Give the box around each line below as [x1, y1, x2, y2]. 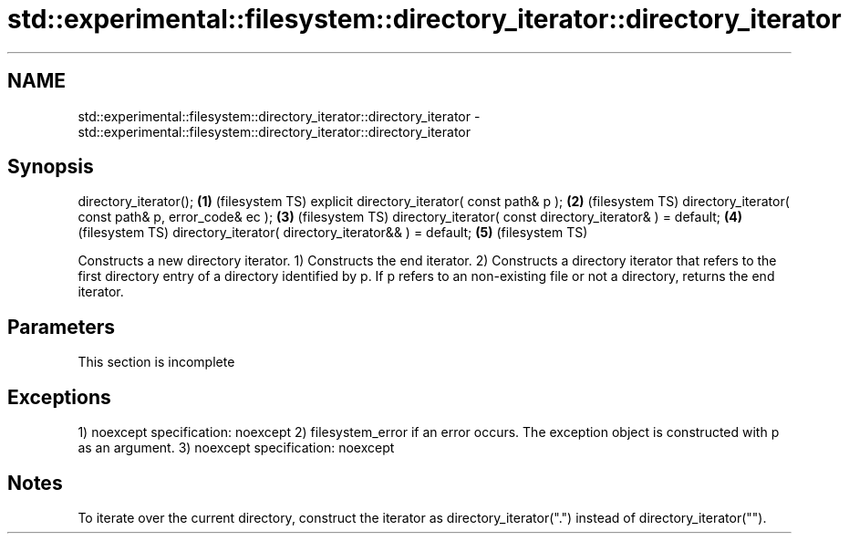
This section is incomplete [78, 354, 235, 370]
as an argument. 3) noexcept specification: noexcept [78, 440, 395, 456]
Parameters [7, 315, 115, 338]
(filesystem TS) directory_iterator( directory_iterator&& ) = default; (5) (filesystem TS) [78, 224, 588, 241]
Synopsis [7, 155, 94, 179]
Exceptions [7, 385, 111, 409]
